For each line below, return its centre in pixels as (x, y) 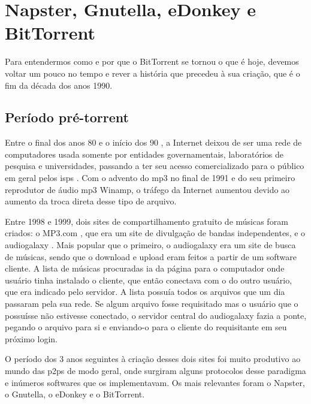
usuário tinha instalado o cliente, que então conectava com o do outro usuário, (149, 280)
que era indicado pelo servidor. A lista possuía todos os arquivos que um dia (145, 292)
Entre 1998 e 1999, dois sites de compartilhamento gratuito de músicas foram (147, 221)
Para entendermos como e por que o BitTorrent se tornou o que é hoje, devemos (152, 61)
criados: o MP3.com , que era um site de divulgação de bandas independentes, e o (155, 233)
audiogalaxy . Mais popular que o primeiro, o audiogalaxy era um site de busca (150, 245)
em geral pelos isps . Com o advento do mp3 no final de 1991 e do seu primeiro (150, 178)
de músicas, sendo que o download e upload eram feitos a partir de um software (151, 256)
